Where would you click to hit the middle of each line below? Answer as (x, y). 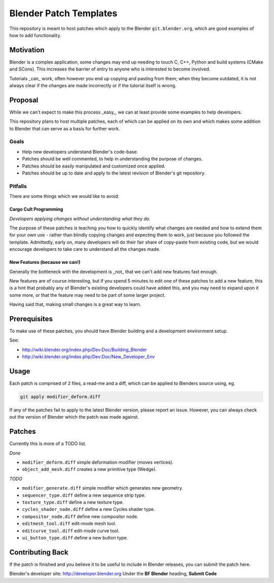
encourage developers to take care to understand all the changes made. (85, 249)
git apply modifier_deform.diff (60, 397)
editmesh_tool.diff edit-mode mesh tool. (69, 524)
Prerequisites (31, 319)
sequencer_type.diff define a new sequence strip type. (84, 495)
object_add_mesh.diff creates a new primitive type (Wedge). (89, 469)
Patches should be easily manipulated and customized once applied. (94, 166)
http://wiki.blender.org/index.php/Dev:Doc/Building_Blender (84, 350)
